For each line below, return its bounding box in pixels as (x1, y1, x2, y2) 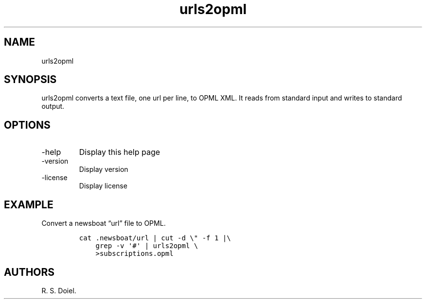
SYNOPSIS (4, 73, 57, 86)
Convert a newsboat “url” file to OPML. (41, 219, 166, 228)
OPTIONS (4, 118, 51, 131)
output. (41, 102, 65, 111)
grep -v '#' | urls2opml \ (95, 242, 198, 250)
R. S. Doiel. (41, 286, 76, 295)
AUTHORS (4, 266, 55, 278)
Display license (79, 182, 127, 190)
